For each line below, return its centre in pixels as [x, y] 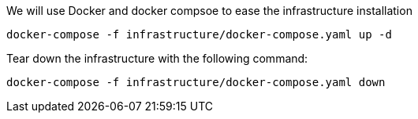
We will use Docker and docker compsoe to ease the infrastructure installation [209, 11]
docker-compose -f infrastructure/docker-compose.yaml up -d [199, 34]
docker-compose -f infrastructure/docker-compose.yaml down [196, 82]
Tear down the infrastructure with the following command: [157, 58]
